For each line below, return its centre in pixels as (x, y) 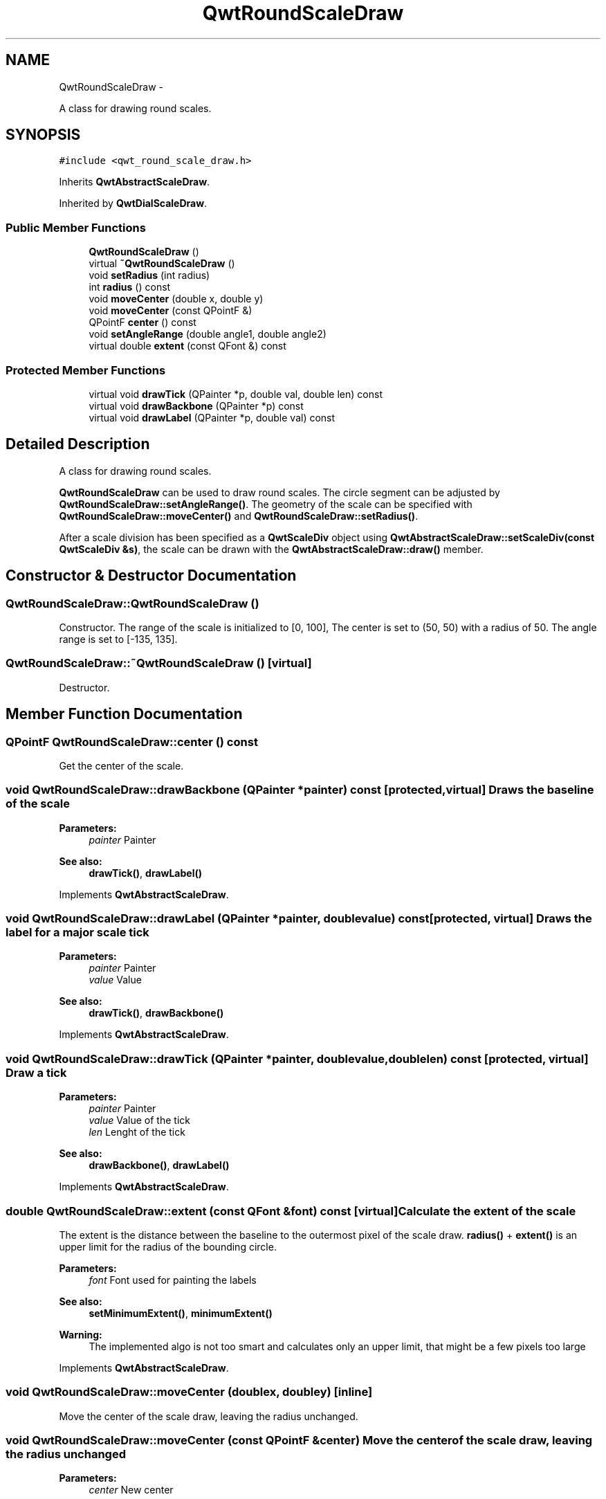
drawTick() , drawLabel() (146, 873)
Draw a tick (36, 1072)
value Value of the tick (139, 1120)
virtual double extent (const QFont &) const (187, 346)
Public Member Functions (76, 227)
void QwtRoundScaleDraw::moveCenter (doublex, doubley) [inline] (189, 1392)
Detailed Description (78, 444)
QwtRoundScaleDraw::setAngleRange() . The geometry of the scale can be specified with (266, 504)
